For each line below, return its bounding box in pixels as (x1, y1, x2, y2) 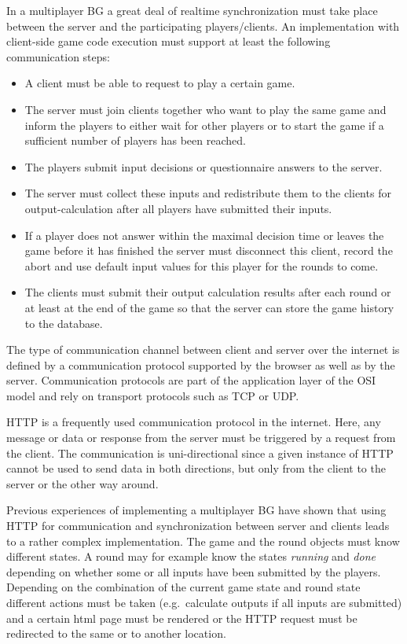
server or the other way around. (6, 475, 159, 491)
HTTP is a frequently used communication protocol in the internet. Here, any (6, 414, 381, 430)
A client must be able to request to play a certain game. (24, 75, 295, 91)
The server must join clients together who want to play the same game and (24, 101, 387, 117)
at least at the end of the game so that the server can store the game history (24, 299, 394, 315)
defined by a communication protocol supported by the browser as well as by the (6, 356, 395, 373)
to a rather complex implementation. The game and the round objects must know (6, 532, 400, 549)
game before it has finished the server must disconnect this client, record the (24, 242, 393, 259)
